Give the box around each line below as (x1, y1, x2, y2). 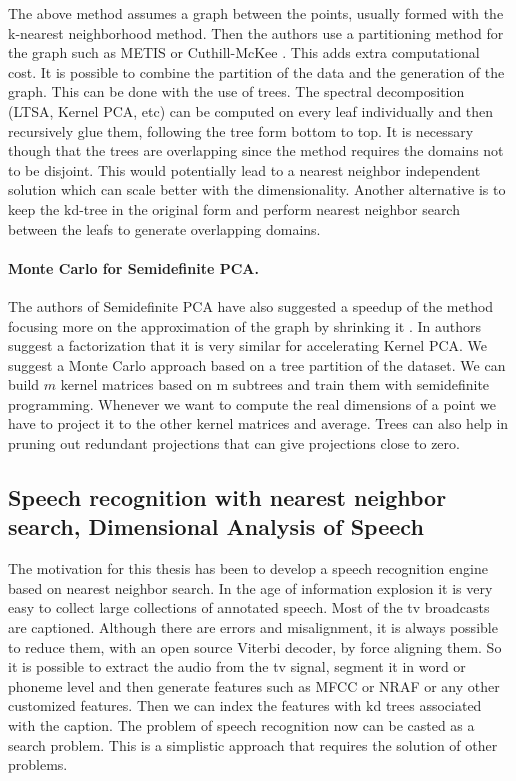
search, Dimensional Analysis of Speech (8, 511, 424, 542)
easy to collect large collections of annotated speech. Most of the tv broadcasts (8, 597, 490, 618)
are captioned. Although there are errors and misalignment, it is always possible (8, 617, 498, 638)
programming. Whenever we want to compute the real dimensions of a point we (8, 393, 496, 414)
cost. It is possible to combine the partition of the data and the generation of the (8, 61, 505, 82)
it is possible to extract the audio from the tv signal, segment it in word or (8, 656, 466, 677)
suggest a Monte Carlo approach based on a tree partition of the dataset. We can (8, 354, 506, 375)
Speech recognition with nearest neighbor (8, 482, 447, 513)
